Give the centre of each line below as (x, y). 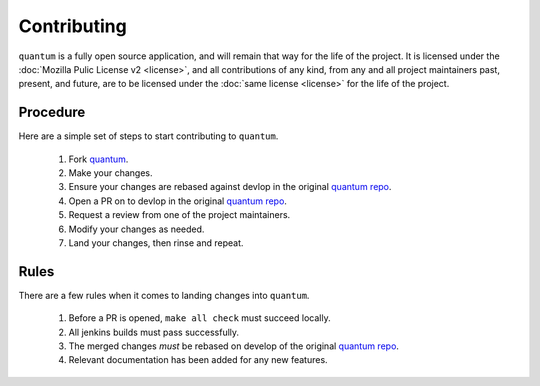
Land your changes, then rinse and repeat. (156, 242)
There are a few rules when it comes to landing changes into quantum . (164, 295)
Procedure (52, 112)
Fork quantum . (98, 159)
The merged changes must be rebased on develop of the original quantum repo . (234, 346)
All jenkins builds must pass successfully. (154, 332)
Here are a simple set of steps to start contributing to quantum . (148, 136)
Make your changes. (111, 173)
